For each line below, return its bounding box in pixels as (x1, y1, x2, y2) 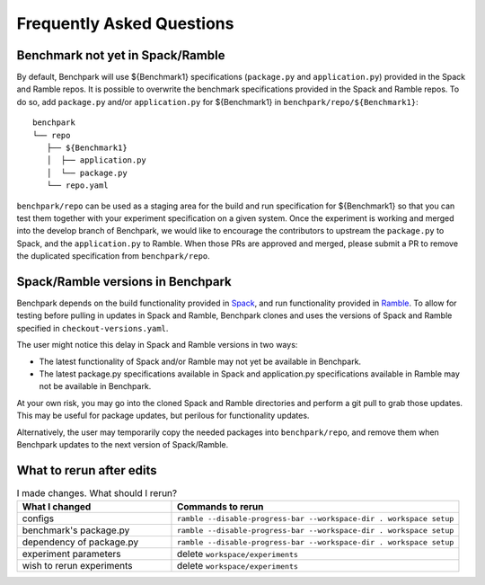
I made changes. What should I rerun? (16, 487, 178, 500)
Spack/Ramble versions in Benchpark (16, 274, 233, 289)
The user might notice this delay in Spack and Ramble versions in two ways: (16, 340, 298, 350)
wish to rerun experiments (22, 560, 134, 572)
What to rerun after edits (16, 463, 157, 478)
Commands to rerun (176, 501, 264, 513)
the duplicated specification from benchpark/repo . (16, 251, 210, 261)
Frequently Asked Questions (16, 13, 234, 33)
